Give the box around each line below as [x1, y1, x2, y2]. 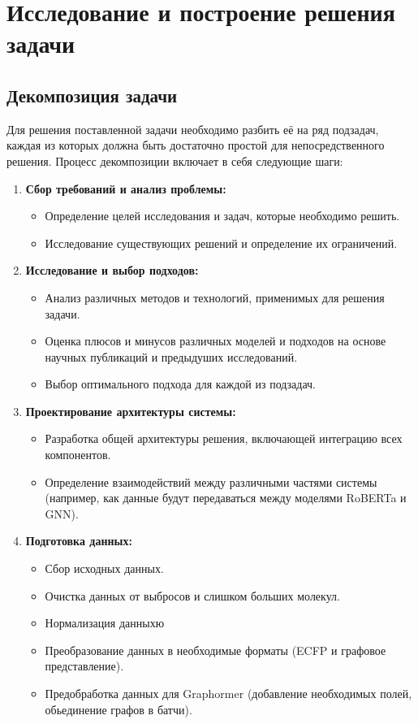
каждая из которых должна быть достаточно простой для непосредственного [6, 137, 385, 154]
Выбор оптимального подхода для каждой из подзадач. [45, 375, 317, 392]
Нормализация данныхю [45, 614, 165, 631]
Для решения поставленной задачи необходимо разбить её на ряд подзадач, [6, 120, 379, 137]
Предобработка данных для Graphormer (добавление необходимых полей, [45, 685, 412, 702]
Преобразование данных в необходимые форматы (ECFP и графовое [45, 641, 386, 658]
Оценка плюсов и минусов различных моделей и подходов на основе [45, 332, 386, 349]
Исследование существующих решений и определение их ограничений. [45, 234, 398, 251]
